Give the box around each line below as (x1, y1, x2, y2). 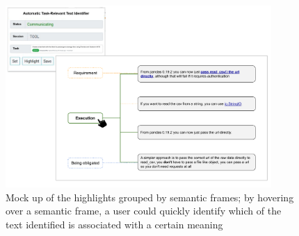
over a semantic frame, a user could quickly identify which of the (6, 203, 282, 218)
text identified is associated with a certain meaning (6, 217, 223, 231)
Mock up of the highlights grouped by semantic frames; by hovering (6, 189, 294, 204)
